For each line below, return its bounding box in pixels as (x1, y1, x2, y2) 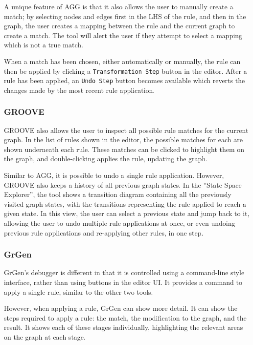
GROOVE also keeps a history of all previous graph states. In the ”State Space (4, 179, 242, 190)
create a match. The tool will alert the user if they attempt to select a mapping (4, 30, 243, 40)
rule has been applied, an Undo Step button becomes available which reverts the (4, 75, 245, 86)
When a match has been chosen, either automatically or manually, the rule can (4, 56, 241, 66)
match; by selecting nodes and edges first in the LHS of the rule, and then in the (4, 11, 246, 21)
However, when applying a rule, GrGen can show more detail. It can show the (4, 303, 237, 313)
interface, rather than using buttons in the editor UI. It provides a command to (4, 277, 242, 287)
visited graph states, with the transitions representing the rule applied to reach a (4, 198, 246, 209)
